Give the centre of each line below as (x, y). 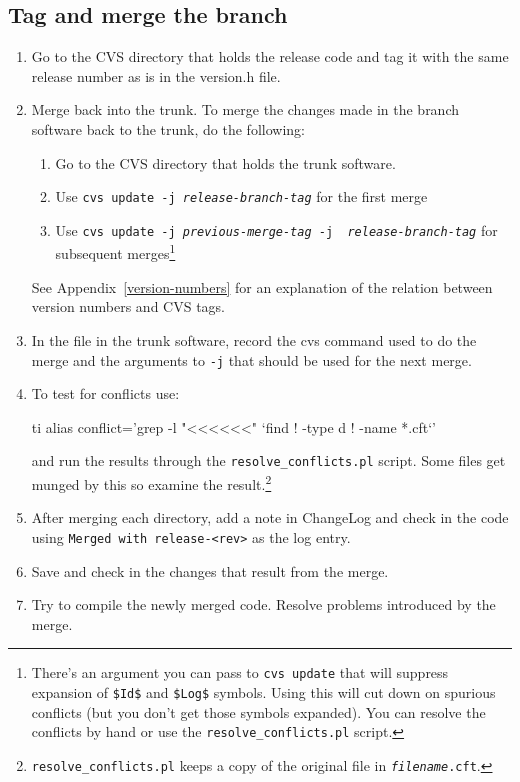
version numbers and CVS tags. (128, 306)
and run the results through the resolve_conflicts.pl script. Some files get (268, 460)
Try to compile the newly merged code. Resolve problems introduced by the (263, 604)
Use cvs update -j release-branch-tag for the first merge (241, 196)
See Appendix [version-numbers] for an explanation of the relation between (262, 286)
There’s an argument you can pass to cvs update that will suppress (240, 672)
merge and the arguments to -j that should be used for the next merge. (251, 359)
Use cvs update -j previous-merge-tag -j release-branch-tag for (276, 229)
